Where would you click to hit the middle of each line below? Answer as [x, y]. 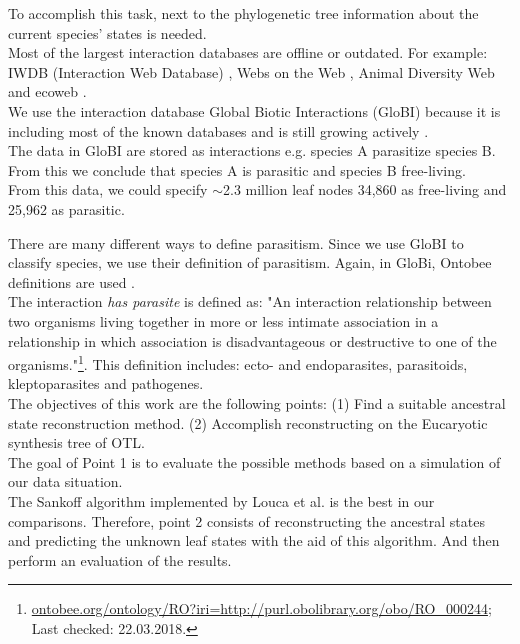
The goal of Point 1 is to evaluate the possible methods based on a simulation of [254, 461]
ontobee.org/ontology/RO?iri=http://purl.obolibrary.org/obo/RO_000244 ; [261, 608]
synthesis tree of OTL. [76, 442]
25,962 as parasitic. [66, 208]
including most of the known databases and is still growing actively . [218, 130]
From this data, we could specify [108, 189]
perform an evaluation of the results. [120, 559]
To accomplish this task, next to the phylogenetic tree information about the [243, 13]
